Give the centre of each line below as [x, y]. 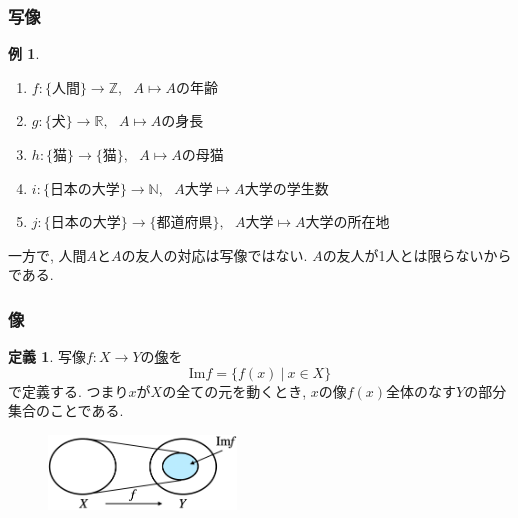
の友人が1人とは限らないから [417, 254]
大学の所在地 [347, 223]
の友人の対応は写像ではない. [214, 254]
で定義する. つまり [68, 390]
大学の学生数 [286, 189]
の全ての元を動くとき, [234, 390]
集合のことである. [66, 410]
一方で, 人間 [47, 254]
